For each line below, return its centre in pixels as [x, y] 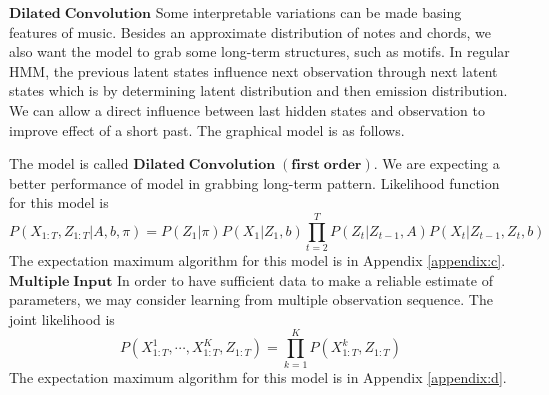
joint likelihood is [62, 318]
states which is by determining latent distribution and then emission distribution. [258, 90]
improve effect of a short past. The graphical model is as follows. [207, 129]
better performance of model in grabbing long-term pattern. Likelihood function [254, 182]
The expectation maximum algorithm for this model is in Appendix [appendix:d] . [258, 376]
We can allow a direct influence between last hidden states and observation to [247, 109]
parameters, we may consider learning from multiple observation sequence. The [251, 299]
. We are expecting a [436, 163]
